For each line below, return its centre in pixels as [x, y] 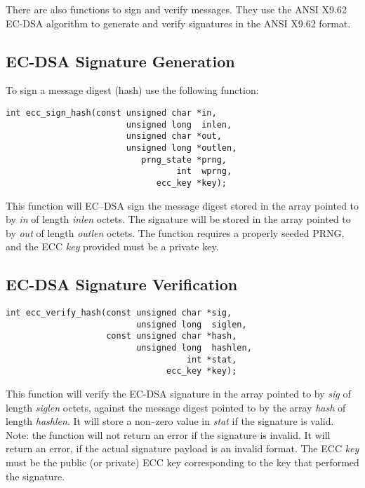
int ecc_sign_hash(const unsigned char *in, [111, 113]
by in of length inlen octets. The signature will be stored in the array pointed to [178, 219]
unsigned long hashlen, [194, 348]
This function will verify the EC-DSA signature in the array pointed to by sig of [178, 394]
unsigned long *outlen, [181, 148]
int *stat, [212, 359]
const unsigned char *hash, [172, 336]
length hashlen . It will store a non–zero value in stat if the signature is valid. [170, 421]
